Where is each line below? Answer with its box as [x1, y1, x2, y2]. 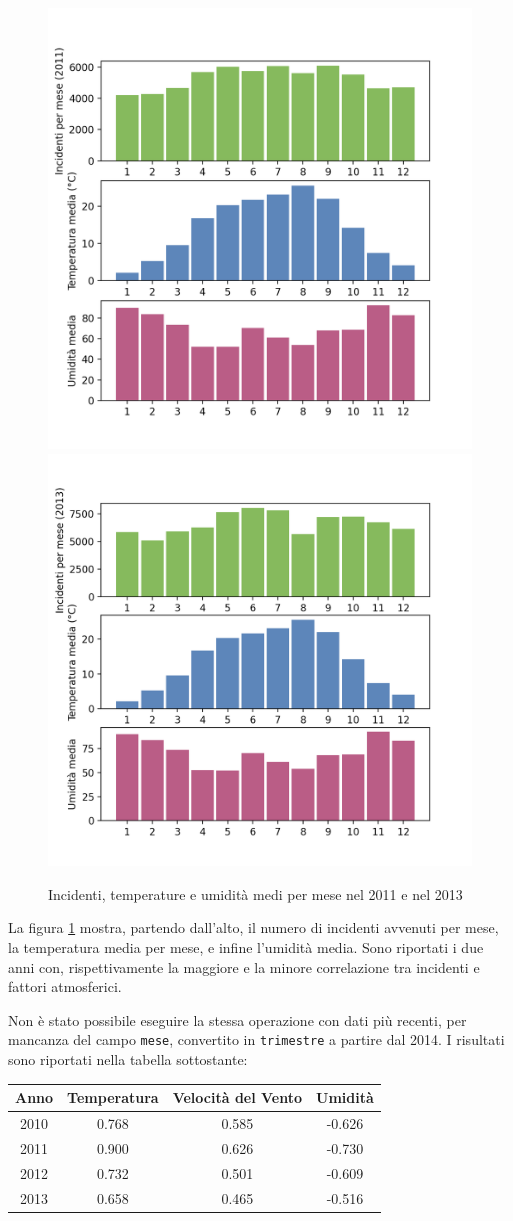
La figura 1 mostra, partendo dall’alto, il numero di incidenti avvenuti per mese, [8, 917, 499, 938]
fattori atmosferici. [8, 976, 122, 997]
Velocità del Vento [172, 1087, 303, 1108]
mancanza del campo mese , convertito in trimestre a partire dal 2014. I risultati [8, 1029, 505, 1050]
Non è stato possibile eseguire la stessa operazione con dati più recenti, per [8, 1009, 467, 1030]
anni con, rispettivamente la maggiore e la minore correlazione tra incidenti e [8, 956, 480, 977]
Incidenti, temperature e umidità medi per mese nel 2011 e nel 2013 [48, 883, 463, 904]
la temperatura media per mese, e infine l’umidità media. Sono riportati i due [8, 937, 484, 958]
